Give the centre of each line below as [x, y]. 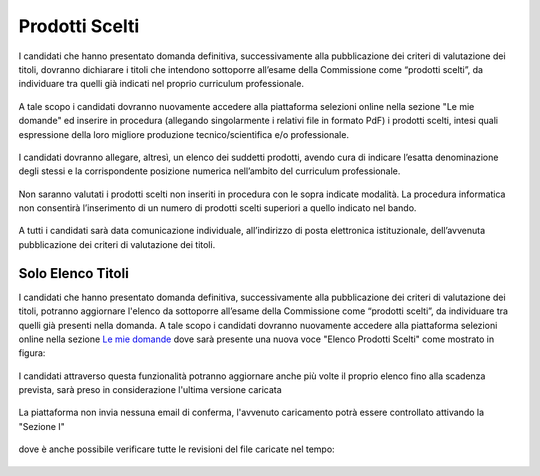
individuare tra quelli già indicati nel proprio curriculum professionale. [161, 84]
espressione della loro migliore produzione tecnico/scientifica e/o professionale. [184, 134]
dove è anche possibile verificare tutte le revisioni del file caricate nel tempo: [176, 449]
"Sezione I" [41, 426]
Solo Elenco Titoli [73, 273]
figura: [32, 353]
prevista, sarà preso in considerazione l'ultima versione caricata [150, 390]
